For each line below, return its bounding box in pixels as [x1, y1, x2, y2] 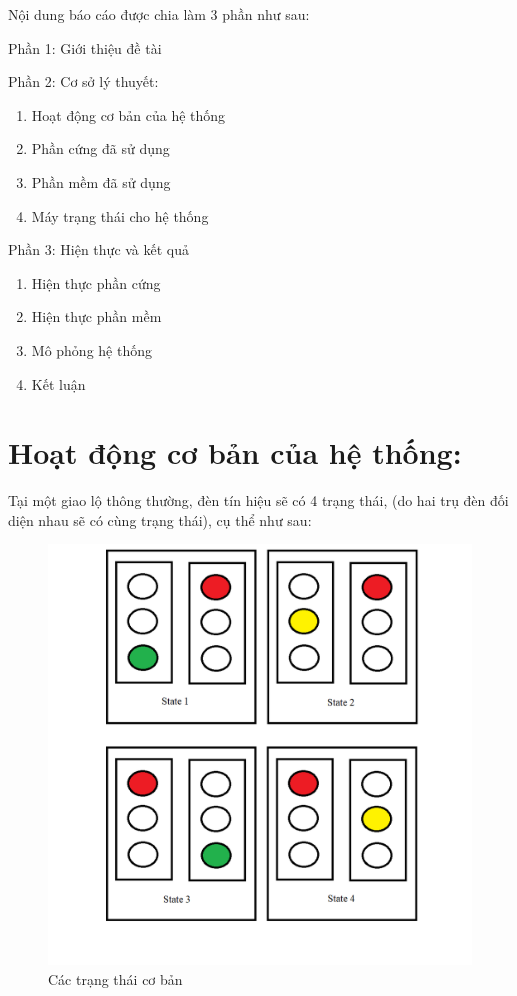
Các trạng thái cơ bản [48, 968, 183, 989]
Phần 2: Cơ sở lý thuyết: [8, 71, 159, 92]
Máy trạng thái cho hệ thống [31, 205, 209, 226]
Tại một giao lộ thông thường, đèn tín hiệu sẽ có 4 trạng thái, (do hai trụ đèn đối [8, 490, 509, 511]
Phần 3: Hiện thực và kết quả [8, 239, 190, 260]
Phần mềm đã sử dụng [31, 171, 171, 192]
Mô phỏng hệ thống [31, 339, 152, 360]
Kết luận [31, 373, 86, 394]
